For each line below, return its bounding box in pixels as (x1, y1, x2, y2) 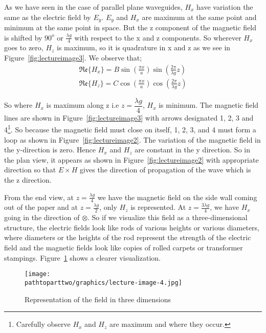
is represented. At (130, 202, 186, 212)
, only (99, 202, 117, 212)
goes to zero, (4, 42, 43, 53)
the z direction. (4, 174, 52, 185)
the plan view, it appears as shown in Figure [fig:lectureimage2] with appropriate (4, 154, 259, 165)
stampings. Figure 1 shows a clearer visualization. (4, 252, 161, 263)
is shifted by (4, 32, 42, 43)
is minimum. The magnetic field (159, 100, 259, 110)
